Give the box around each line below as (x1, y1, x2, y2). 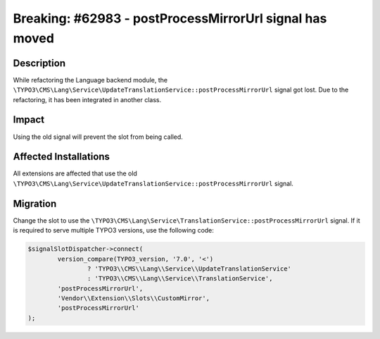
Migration (13, 197, 57, 209)
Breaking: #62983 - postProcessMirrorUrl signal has (13, 11, 327, 26)
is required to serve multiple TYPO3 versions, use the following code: (13, 226, 215, 235)
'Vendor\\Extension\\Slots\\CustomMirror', (57, 295, 210, 302)
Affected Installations (13, 151, 110, 163)
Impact (13, 113, 45, 126)
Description (13, 57, 66, 69)
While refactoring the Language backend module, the (13, 75, 168, 84)
